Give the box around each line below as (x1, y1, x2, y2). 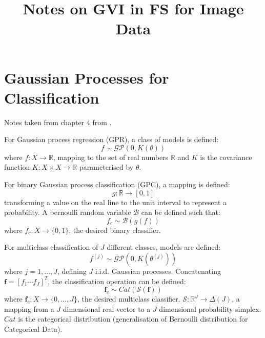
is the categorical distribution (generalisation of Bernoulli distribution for (18, 313, 248, 324)
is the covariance (200, 151, 252, 162)
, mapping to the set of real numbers (53, 151, 169, 162)
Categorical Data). (4, 324, 63, 334)
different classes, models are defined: (107, 242, 221, 252)
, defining (57, 266, 87, 276)
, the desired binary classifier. (69, 224, 161, 235)
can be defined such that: (141, 207, 220, 217)
